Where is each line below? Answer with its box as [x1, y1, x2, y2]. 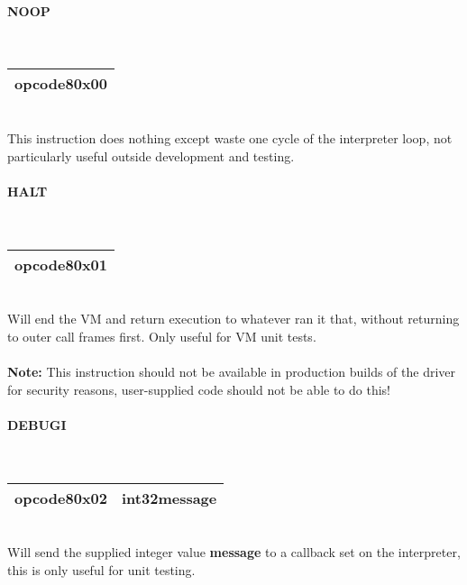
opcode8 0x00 [14, 73, 107, 95]
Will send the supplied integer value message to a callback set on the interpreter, [7, 543, 461, 562]
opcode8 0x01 [14, 253, 107, 275]
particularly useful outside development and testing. [7, 146, 295, 165]
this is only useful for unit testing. [7, 560, 196, 579]
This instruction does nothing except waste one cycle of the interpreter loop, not [7, 128, 453, 147]
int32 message [122, 487, 217, 508]
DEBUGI [7, 415, 67, 434]
